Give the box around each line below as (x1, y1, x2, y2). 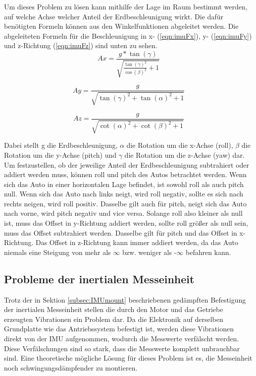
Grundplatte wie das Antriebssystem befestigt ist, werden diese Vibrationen (4, 323, 234, 334)
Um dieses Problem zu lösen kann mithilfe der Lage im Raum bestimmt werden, (4, 1, 248, 11)
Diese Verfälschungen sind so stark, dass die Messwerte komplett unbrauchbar (4, 343, 240, 353)
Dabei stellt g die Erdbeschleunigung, (4, 140, 118, 150)
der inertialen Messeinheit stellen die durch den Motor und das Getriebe (4, 304, 223, 314)
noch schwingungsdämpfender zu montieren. (4, 362, 138, 373)
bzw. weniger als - (122, 247, 177, 257)
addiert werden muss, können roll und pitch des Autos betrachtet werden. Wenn (4, 169, 247, 180)
